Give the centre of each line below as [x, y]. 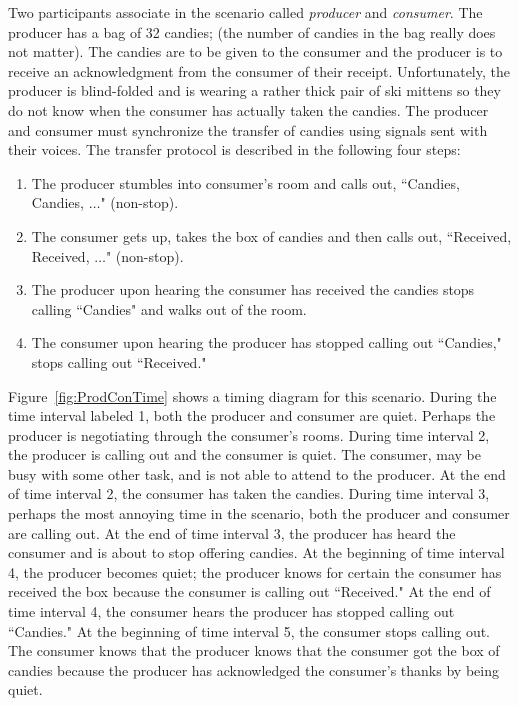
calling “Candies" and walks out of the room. [169, 308]
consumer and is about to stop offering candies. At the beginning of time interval [256, 552]
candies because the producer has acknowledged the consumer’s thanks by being [253, 669]
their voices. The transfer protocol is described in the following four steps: [234, 149]
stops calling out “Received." [119, 361]
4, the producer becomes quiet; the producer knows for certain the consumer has [255, 571]
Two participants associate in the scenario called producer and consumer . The [245, 12]
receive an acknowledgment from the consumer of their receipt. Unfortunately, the [259, 70]
